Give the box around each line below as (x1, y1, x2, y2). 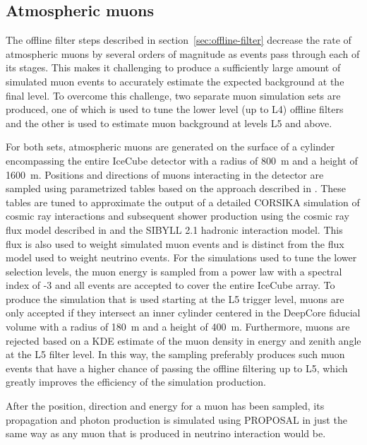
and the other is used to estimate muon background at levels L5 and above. (6, 115, 332, 130)
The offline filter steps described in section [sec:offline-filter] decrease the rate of (6, 32, 351, 47)
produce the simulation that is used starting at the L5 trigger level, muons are (6, 291, 344, 306)
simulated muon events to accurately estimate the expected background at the (6, 73, 344, 88)
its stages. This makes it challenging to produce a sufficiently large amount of (6, 60, 341, 75)
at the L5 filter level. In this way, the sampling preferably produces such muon (6, 347, 345, 362)
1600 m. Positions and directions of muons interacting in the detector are (6, 167, 324, 182)
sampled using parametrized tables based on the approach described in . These (6, 181, 347, 196)
